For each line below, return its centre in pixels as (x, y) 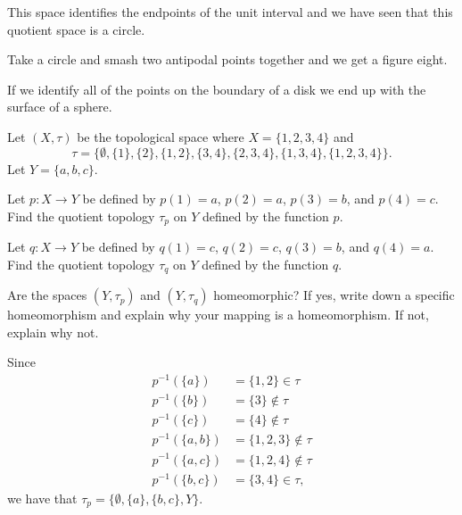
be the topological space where (161, 136)
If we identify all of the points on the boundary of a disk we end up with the (217, 89)
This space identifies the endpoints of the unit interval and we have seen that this (230, 12)
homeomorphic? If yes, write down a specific (334, 295)
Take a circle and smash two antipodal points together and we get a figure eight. (227, 59)
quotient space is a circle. (76, 29)
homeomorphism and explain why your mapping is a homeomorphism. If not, (218, 315)
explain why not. (53, 332)
